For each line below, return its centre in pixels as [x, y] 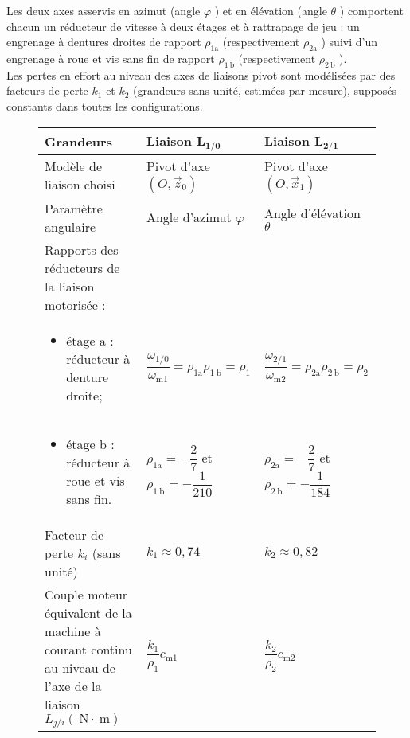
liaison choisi [80, 184]
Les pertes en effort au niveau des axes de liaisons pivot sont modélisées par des [201, 74]
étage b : [90, 443]
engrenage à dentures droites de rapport [104, 42]
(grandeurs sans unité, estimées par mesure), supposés [265, 90]
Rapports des [82, 249]
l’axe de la [73, 685]
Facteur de [74, 534]
